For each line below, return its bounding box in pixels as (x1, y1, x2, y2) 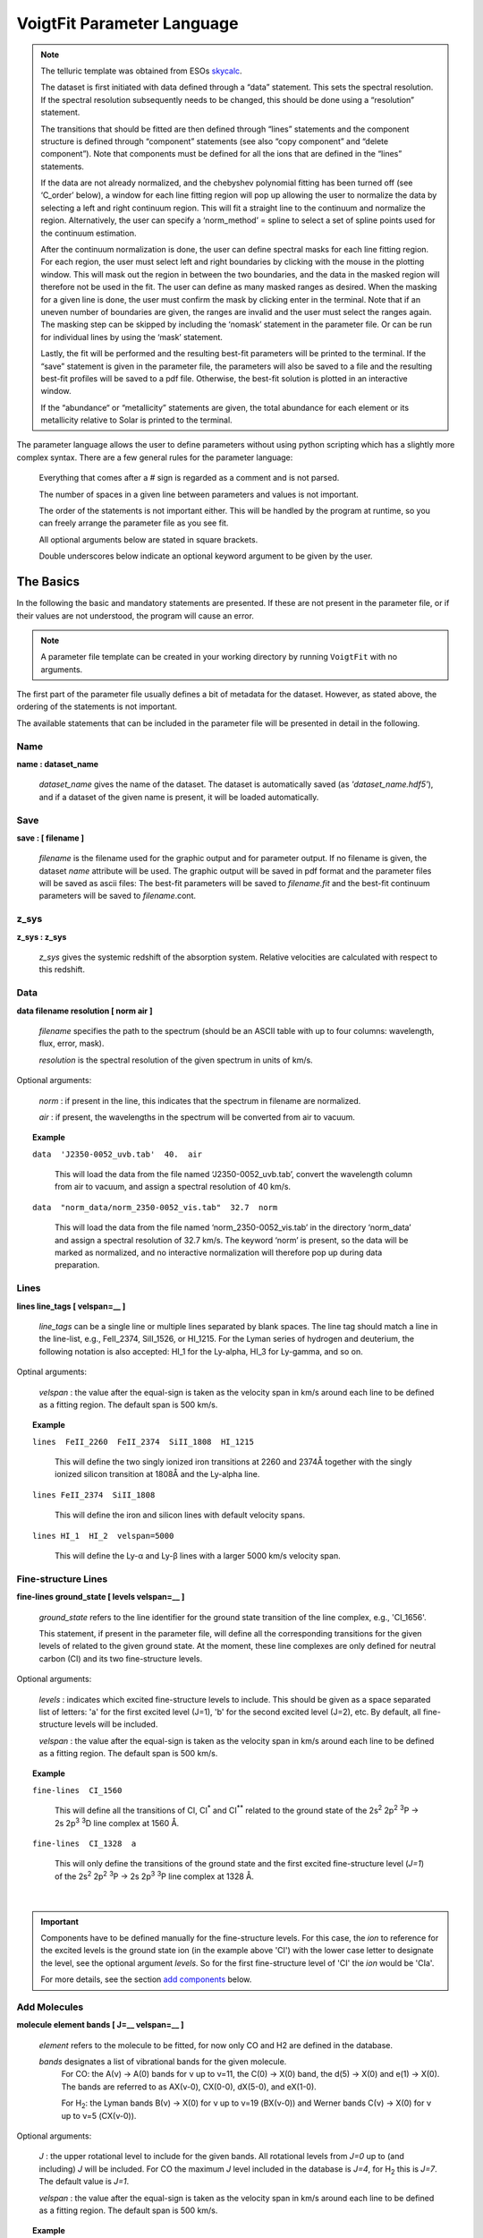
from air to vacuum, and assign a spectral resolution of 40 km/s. (55, 1182, 291, 1192)
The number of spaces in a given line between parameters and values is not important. (38, 489, 360, 500)
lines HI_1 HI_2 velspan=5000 (32, 1531, 174, 1541)
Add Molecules (16, 2001, 84, 2013)
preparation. (55, 1260, 100, 1270)
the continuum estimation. (40, 227, 137, 238)
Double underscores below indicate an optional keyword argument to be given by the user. (38, 551, 373, 561)
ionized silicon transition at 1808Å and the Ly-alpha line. (55, 1469, 260, 1480)
